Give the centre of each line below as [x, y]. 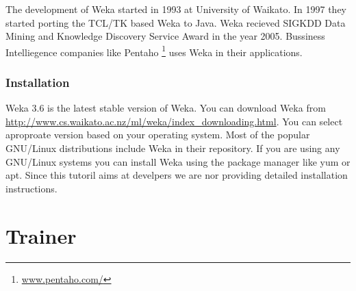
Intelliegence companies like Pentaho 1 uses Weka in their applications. [154, 51]
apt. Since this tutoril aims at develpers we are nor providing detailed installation [177, 175]
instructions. [31, 188]
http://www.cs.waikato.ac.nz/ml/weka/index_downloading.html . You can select [174, 121]
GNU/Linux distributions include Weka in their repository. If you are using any [173, 148]
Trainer [41, 235]
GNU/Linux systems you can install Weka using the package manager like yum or [178, 161]
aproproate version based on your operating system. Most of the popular [158, 135]
